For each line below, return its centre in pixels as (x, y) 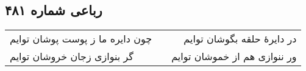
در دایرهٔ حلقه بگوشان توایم (240, 39)
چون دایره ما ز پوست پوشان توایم (81, 39)
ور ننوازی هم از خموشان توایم (234, 56)
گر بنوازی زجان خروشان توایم (72, 56)
